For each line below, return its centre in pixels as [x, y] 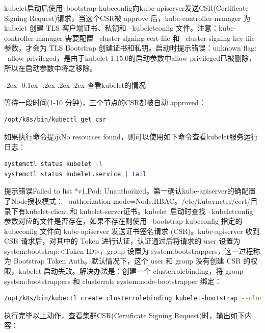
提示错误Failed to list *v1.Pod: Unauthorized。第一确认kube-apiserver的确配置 [130, 191]
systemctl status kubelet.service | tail [75, 174]
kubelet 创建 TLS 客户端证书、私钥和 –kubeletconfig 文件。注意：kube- [120, 28]
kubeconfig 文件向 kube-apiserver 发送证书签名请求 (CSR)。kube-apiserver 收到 [132, 231]
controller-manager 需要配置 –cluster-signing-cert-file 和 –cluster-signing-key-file [130, 38]
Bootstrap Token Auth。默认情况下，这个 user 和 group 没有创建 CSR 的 [132, 261]
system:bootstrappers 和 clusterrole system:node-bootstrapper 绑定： [113, 281]
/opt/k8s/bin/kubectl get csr [55, 120]
